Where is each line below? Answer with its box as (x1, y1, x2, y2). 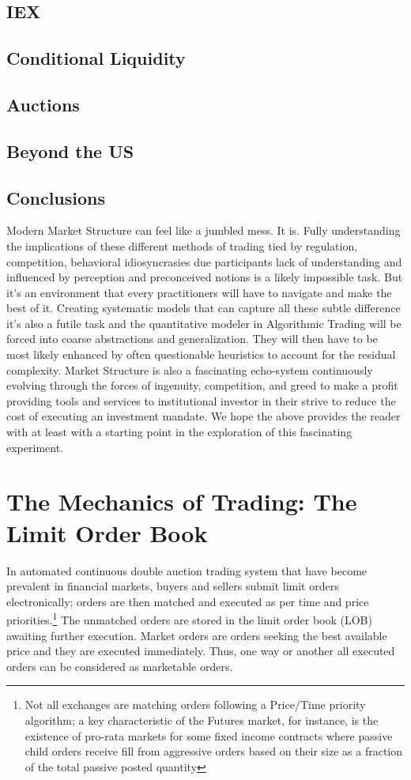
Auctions (6, 92, 80, 116)
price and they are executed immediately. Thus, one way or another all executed (6, 642, 395, 659)
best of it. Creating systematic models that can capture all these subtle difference (6, 300, 401, 316)
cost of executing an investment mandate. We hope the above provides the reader (6, 408, 401, 424)
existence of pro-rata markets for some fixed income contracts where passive (25, 727, 393, 744)
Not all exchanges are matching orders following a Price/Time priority (25, 696, 366, 713)
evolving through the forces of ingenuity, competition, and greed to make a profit (6, 377, 398, 394)
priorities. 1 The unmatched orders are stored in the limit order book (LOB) (6, 609, 372, 627)
